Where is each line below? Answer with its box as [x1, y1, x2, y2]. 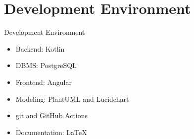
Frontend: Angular [15, 76, 72, 87]
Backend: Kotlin [15, 43, 65, 54]
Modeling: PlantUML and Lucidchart [15, 93, 129, 104]
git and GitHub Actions [15, 110, 88, 121]
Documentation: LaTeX [15, 127, 87, 137]
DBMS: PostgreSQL [15, 60, 77, 70]
